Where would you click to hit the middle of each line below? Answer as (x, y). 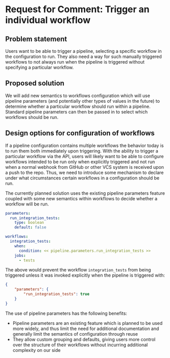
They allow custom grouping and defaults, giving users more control (84, 339)
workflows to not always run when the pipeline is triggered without (75, 62)
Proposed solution (35, 83)
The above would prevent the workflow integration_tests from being (78, 270)
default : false (30, 227)
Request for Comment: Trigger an (77, 9)
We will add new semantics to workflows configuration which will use (78, 96)
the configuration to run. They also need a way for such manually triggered (84, 56)
